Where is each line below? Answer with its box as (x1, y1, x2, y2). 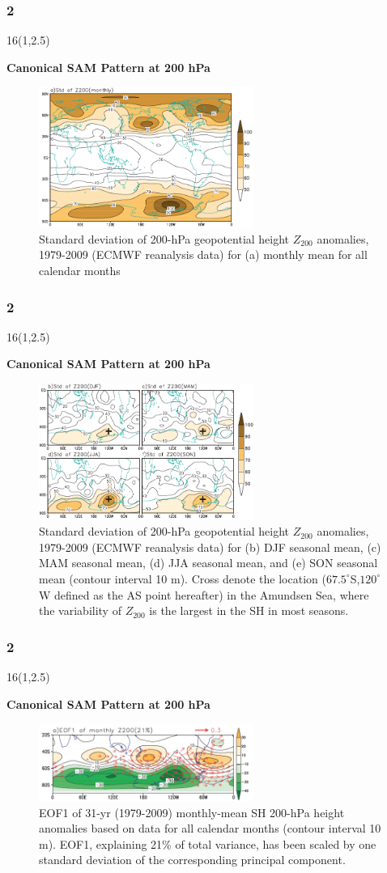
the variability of (39, 602, 121, 619)
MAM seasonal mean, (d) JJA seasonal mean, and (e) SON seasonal (39, 554, 378, 571)
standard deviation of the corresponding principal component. (39, 851, 346, 868)
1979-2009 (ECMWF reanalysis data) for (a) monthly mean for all (39, 246, 368, 263)
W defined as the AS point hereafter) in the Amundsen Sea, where (39, 586, 369, 603)
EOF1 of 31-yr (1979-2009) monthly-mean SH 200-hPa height (39, 803, 345, 820)
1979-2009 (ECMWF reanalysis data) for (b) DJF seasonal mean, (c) (39, 538, 381, 555)
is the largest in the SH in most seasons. (149, 602, 349, 619)
